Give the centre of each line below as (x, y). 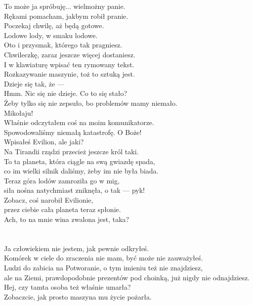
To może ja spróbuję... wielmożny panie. (65, 6)
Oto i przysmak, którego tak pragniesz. (63, 45)
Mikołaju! (19, 112)
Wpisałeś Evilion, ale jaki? (44, 142)
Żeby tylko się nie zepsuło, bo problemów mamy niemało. (91, 103)
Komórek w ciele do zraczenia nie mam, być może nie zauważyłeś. (104, 258)
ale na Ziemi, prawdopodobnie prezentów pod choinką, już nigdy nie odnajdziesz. (127, 277)
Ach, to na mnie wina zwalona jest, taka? (67, 219)
